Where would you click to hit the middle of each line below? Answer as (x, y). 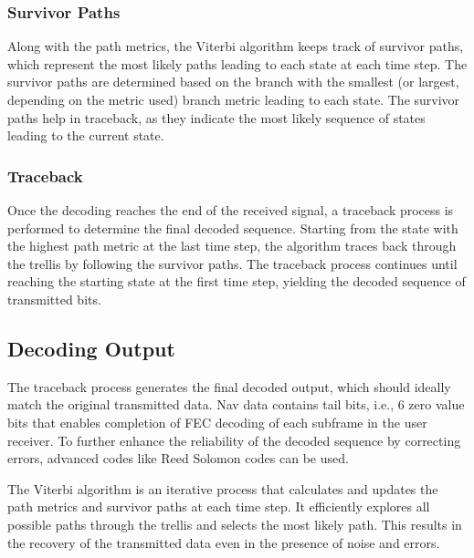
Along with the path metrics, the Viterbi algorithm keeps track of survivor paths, (236, 46)
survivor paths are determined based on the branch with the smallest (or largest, (233, 82)
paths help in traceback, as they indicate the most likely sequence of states (216, 117)
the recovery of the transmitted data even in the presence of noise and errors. (224, 542)
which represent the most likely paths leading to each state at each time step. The (237, 63)
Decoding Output (91, 348)
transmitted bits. (54, 299)
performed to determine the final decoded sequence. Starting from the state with (233, 227)
